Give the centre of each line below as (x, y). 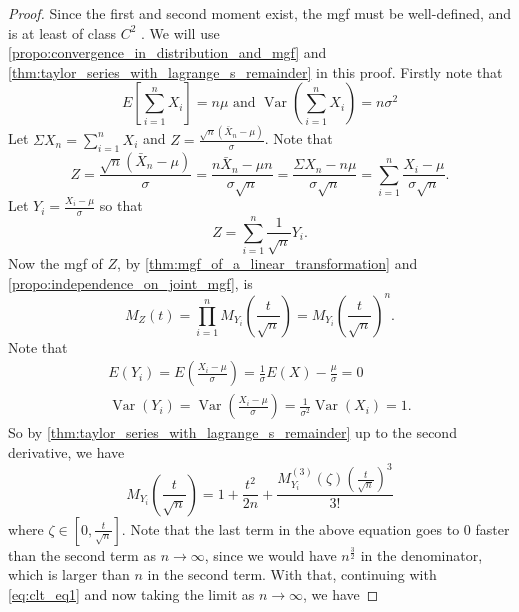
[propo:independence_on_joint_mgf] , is (130, 282)
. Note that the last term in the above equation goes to (290, 528)
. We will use (180, 32)
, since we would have (270, 554)
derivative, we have (66, 452)
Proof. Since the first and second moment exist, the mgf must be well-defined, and (260, 13)
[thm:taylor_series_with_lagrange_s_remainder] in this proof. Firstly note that (255, 71)
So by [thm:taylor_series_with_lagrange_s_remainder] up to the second (232, 432)
